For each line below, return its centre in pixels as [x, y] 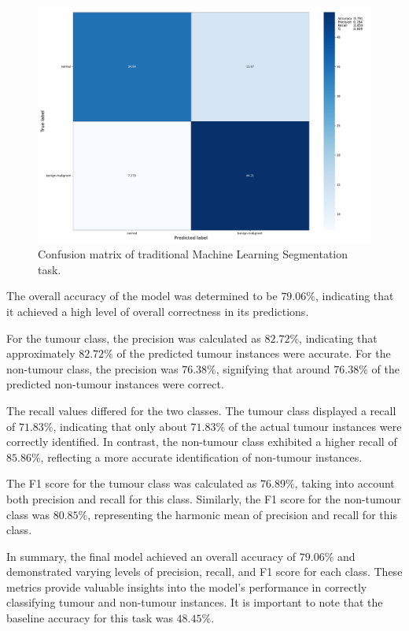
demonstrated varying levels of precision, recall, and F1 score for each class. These [204, 572]
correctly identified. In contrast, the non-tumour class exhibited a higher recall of [202, 442]
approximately [41, 353]
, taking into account [345, 483]
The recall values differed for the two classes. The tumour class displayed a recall [201, 410]
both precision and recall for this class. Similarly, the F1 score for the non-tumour [204, 498]
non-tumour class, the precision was [92, 368]
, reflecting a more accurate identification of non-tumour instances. [201, 457]
